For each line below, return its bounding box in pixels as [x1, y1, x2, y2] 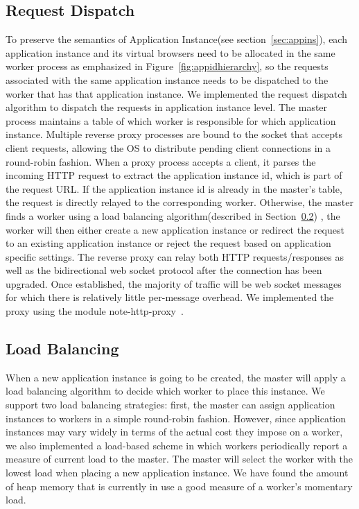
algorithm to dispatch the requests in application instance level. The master [6, 100, 328, 114]
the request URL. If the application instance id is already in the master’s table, [6, 181, 342, 196]
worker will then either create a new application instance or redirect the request [6, 222, 344, 236]
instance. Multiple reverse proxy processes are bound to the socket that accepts [6, 127, 343, 141]
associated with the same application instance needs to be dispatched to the [6, 72, 329, 87]
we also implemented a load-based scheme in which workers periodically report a [6, 438, 348, 452]
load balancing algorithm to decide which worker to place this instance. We [6, 383, 325, 398]
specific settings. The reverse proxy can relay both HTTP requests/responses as [6, 249, 344, 264]
